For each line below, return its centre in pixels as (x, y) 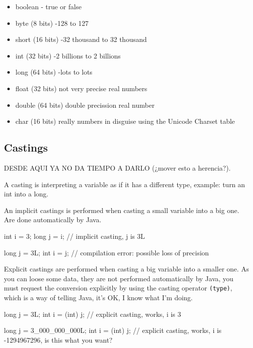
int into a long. (26, 194)
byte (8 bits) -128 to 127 (52, 23)
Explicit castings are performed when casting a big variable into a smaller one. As (126, 269)
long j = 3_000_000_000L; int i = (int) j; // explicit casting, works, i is (113, 330)
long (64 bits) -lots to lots (54, 72)
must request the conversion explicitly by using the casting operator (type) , (118, 288)
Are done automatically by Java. (53, 220)
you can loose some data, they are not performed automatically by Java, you (119, 278)
